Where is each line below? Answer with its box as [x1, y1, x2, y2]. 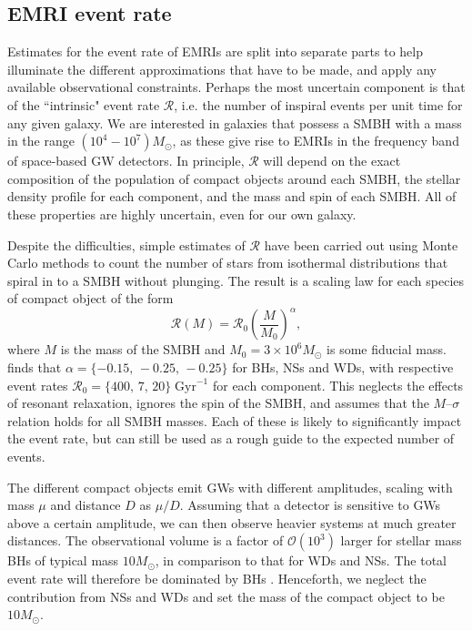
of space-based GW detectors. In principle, [7, 151, 245, 170]
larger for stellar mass [340, 531, 462, 550]
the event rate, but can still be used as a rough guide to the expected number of [7, 429, 455, 448]
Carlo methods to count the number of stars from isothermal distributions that [7, 253, 448, 272]
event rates [7, 375, 68, 394]
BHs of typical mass [7, 551, 119, 570]
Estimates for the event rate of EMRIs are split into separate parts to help [7, 42, 423, 61]
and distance [50, 495, 121, 514]
